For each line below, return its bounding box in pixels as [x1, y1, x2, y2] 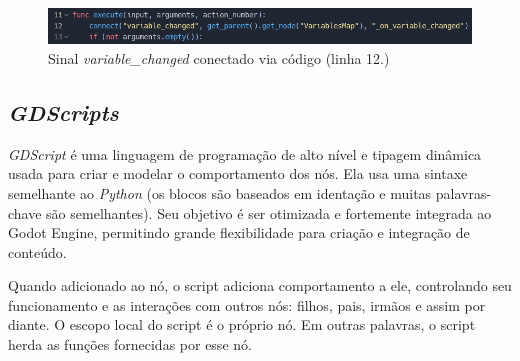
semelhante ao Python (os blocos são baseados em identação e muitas [8, 182, 432, 203]
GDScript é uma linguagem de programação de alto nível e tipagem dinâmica [8, 143, 482, 164]
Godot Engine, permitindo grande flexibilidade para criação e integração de [8, 222, 470, 243]
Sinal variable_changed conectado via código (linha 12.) [48, 47, 390, 68]
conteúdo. [8, 241, 67, 262]
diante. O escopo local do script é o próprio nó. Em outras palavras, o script [8, 314, 476, 335]
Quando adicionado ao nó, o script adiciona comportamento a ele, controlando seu [8, 275, 512, 296]
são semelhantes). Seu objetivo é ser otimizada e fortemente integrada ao [46, 202, 492, 223]
